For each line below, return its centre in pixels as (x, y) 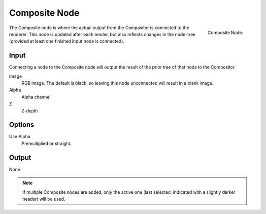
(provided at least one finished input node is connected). (67, 41)
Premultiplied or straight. (46, 143)
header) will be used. (44, 199)
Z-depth (30, 110)
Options (22, 125)
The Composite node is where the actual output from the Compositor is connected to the (99, 28)
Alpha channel (36, 97)
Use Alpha (20, 137)
